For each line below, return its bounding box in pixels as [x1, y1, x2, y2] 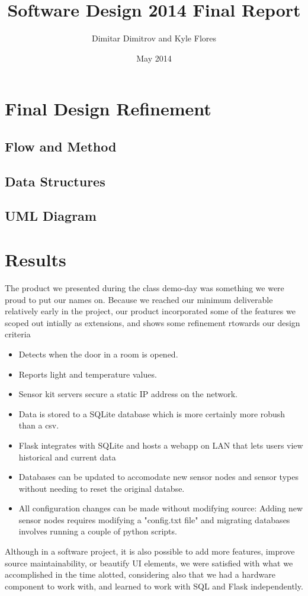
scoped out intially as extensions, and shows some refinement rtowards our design [5, 316, 300, 328]
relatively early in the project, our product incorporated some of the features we [5, 305, 296, 317]
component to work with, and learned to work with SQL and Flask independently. [5, 579, 303, 592]
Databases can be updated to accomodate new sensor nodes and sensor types [18, 471, 299, 483]
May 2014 [136, 51, 172, 64]
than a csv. [18, 419, 59, 431]
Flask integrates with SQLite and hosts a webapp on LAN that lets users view [18, 439, 303, 451]
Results [5, 247, 66, 272]
